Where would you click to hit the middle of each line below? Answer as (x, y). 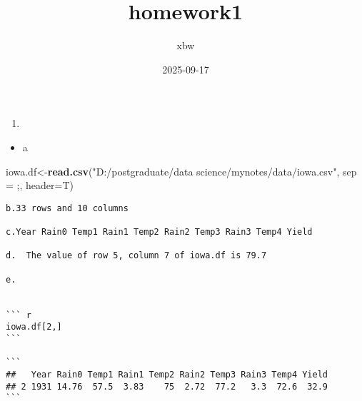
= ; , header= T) (40, 185)
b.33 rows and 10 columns (67, 208)
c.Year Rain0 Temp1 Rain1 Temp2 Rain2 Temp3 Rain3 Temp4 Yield (159, 232)
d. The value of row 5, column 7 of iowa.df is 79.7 (136, 256)
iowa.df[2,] (34, 327)
